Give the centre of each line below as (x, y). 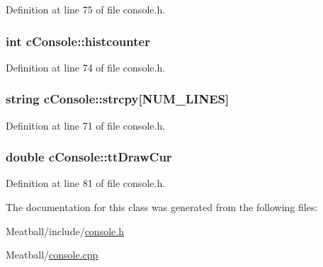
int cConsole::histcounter (78, 41)
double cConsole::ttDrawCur (89, 157)
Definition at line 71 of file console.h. (86, 125)
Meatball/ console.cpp (52, 255)
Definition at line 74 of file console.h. (86, 67)
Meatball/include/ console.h (65, 231)
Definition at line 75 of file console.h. (86, 9)
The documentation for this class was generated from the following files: (162, 207)
